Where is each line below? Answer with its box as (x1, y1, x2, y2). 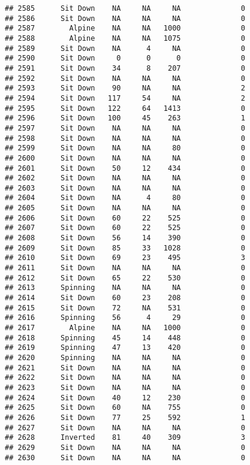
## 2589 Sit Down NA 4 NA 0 (5, 44, 245, 53)
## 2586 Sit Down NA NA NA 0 (5, 14, 245, 23)
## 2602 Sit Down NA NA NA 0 (5, 174, 245, 183)
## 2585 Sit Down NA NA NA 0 (5, 4, 245, 13)
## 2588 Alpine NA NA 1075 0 (5, 34, 245, 43)
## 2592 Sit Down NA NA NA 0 (5, 74, 245, 83)
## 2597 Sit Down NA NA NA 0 (5, 123, 245, 132)
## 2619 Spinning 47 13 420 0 (5, 343, 245, 352)
